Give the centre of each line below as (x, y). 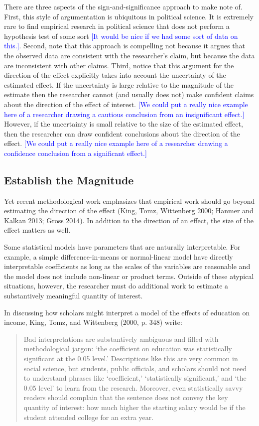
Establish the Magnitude (69, 180)
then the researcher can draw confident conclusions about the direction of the (122, 133)
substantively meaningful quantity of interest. (73, 296)
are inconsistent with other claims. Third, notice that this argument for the (119, 65)
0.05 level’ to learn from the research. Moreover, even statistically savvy (133, 387)
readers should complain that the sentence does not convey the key (126, 397)
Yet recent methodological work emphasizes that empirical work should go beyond (129, 201)
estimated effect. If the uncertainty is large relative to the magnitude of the (119, 84)
